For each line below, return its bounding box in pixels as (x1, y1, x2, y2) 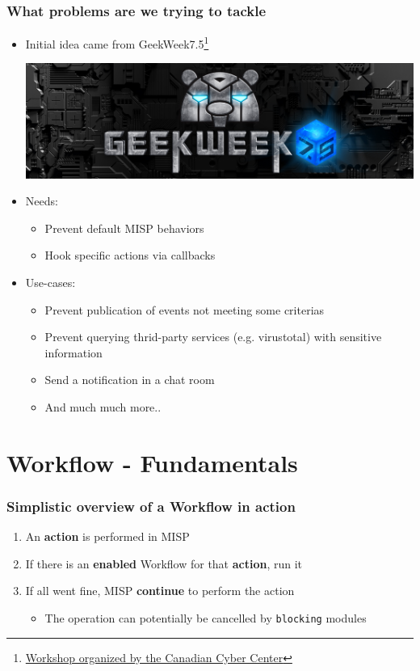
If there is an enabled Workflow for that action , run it (25, 555, 303, 572)
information (44, 344, 103, 361)
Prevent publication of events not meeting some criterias (44, 301, 325, 318)
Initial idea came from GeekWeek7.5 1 (25, 33, 209, 52)
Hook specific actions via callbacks (44, 247, 216, 264)
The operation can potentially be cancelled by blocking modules (44, 609, 367, 626)
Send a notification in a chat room (44, 371, 215, 388)
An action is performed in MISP (25, 528, 190, 545)
